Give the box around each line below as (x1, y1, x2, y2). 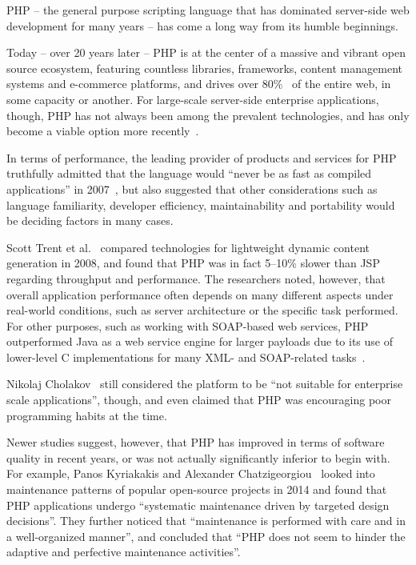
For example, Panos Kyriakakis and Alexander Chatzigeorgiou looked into (6, 465, 375, 482)
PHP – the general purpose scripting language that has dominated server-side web (6, 2, 410, 18)
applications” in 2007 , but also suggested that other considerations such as (6, 180, 378, 197)
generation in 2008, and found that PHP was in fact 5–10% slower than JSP (6, 254, 380, 271)
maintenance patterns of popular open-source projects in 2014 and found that (6, 481, 387, 498)
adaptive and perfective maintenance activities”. (6, 543, 241, 560)
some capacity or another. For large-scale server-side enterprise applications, (6, 90, 379, 107)
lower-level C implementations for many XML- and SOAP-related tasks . (6, 348, 366, 365)
